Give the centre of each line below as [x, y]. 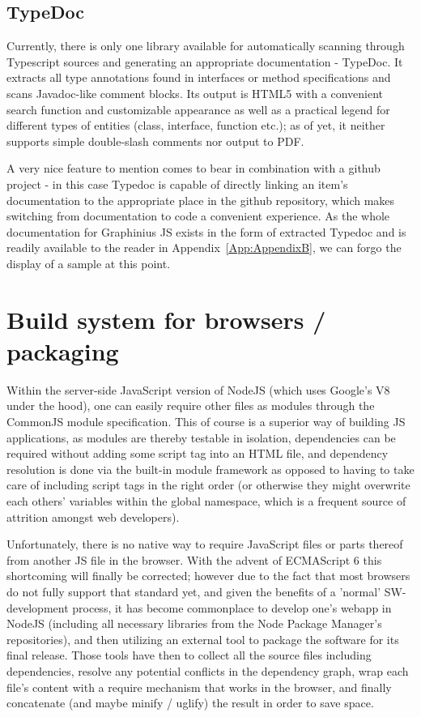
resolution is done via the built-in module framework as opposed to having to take [210, 469]
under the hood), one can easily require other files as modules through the [191, 405]
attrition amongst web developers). [93, 516]
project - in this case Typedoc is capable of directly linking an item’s [177, 184]
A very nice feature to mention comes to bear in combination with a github [193, 168]
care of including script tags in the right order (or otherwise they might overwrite [208, 485]
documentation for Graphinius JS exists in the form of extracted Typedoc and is [206, 231]
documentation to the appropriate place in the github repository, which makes [201, 200]
